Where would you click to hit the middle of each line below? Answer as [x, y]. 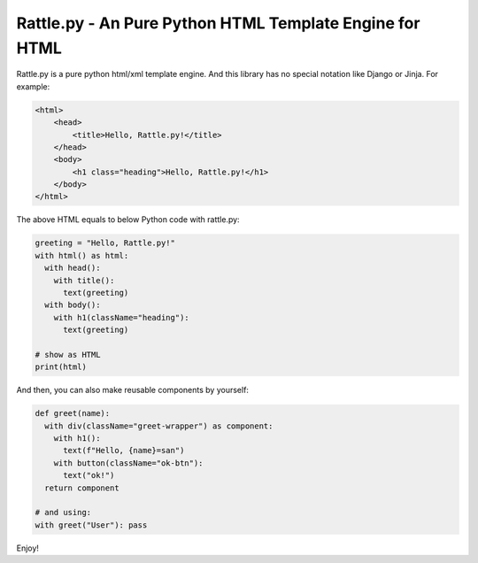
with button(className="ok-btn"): [128, 463]
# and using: [63, 513]
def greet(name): [73, 413]
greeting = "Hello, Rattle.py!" [105, 243]
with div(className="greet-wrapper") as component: [159, 426]
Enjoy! [28, 548]
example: [33, 86]
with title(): [84, 280]
